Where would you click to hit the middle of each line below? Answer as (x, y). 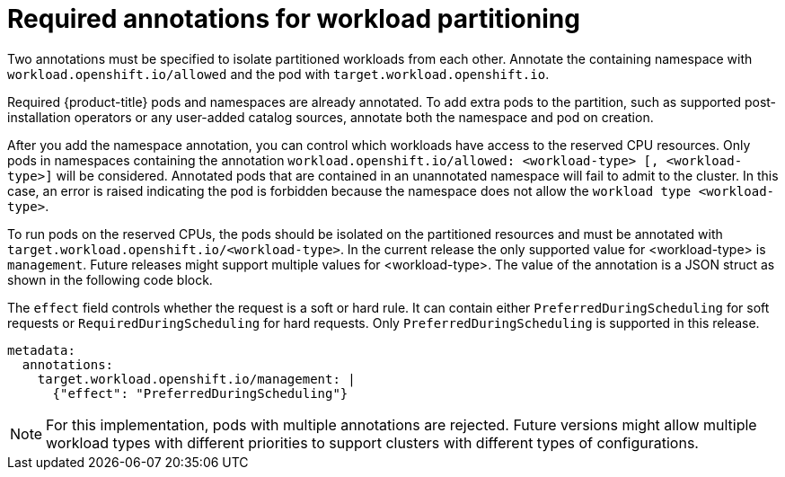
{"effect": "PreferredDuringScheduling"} (200, 393)
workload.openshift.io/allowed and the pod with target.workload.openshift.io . (278, 74)
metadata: (41, 350)
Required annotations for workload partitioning (294, 19)
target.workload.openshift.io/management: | (196, 379)
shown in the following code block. (110, 279)
